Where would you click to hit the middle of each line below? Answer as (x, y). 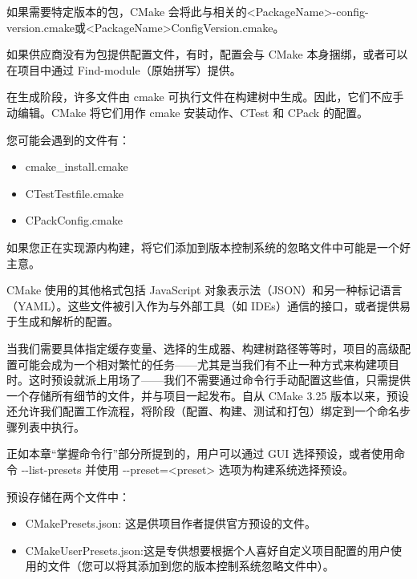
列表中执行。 (51, 426)
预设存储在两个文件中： (68, 496)
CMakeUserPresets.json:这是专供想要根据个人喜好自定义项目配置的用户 (208, 550)
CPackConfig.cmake (74, 220)
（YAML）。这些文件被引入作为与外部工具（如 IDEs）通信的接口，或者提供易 (208, 305)
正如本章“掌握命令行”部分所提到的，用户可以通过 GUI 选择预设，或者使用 (200, 453)
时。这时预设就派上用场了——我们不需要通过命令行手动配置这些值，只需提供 (208, 380)
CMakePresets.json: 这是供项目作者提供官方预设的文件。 (170, 523)
